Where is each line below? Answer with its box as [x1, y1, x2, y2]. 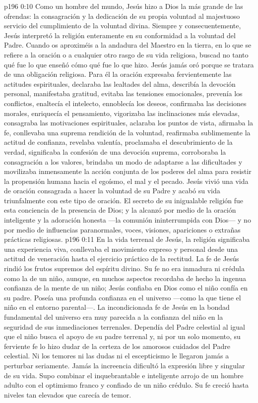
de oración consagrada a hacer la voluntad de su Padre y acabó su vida [4, 185, 220, 196]
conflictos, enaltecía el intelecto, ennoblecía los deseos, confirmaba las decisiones [4, 98, 247, 108]
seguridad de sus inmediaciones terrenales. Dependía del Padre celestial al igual [4, 321, 245, 332]
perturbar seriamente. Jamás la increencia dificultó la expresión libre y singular [4, 360, 245, 370]
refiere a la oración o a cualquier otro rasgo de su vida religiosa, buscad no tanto [4, 49, 249, 59]
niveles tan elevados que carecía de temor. [4, 389, 131, 400]
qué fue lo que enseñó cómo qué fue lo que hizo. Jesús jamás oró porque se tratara [4, 59, 254, 69]
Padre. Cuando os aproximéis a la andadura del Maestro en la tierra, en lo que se [4, 40, 252, 50]
